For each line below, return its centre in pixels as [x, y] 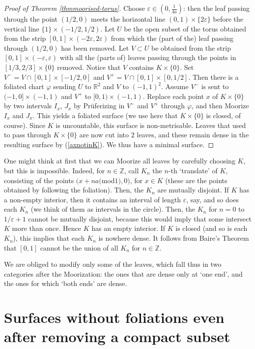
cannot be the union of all [79, 247]
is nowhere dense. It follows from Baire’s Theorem [174, 238]
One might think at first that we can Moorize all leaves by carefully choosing [120, 161]
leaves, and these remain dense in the [193, 135]
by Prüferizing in [99, 106]
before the [228, 19]
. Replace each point [173, 96]
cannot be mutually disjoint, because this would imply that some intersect [140, 218]
